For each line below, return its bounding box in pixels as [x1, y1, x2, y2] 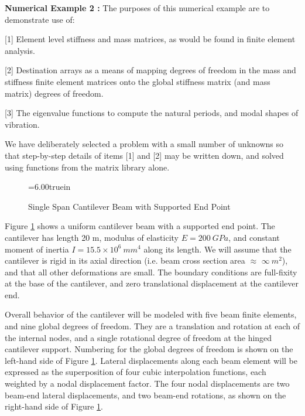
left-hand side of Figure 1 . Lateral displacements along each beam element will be [5, 354, 297, 366]
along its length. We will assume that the [143, 243, 292, 255]
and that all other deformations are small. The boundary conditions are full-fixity [5, 265, 297, 278]
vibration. [5, 118, 40, 130]
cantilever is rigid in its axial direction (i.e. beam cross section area [5, 254, 245, 267]
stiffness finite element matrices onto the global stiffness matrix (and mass [5, 75, 270, 87]
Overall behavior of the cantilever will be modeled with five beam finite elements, [5, 308, 297, 320]
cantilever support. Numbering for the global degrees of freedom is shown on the [5, 343, 293, 355]
